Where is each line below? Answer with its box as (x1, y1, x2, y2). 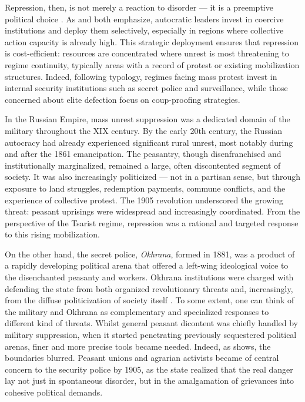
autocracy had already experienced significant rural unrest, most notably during (5, 136, 293, 148)
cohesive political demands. (5, 386, 103, 398)
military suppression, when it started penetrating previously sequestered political (5, 329, 297, 341)
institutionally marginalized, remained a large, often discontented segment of (5, 159, 281, 171)
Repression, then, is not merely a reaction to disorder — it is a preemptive (5, 1, 273, 13)
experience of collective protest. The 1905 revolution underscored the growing (5, 193, 284, 206)
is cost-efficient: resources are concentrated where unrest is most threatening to (5, 47, 289, 59)
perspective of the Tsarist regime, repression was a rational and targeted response (5, 216, 299, 229)
